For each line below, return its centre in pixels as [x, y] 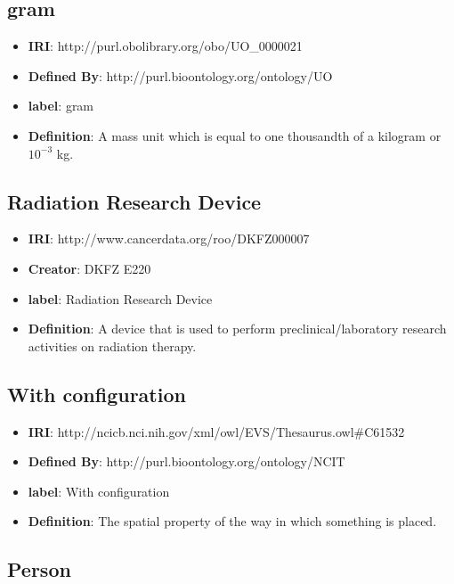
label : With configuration [99, 491]
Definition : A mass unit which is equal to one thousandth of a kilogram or [235, 135]
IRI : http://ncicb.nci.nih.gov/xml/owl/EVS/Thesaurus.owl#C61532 [216, 431]
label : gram [61, 106]
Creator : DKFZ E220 [89, 268]
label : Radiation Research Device [120, 298]
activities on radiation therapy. [112, 345]
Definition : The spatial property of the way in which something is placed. [232, 521]
